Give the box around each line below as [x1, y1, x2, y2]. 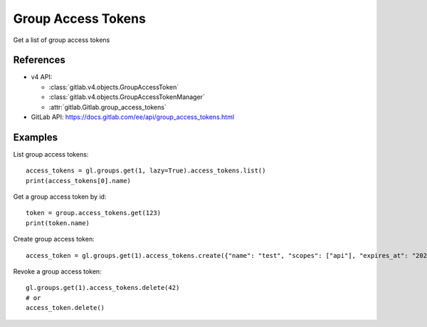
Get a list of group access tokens [13, 36, 110, 44]
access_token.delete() [26, 303, 105, 312]
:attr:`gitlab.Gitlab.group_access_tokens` [48, 103, 167, 111]
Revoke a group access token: [13, 267, 102, 276]
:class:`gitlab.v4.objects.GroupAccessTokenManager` [48, 93, 206, 101]
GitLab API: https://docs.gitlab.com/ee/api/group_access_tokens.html [31, 113, 235, 121]
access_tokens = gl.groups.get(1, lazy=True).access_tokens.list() [26, 167, 266, 175]
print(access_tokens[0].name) [26, 177, 132, 185]
